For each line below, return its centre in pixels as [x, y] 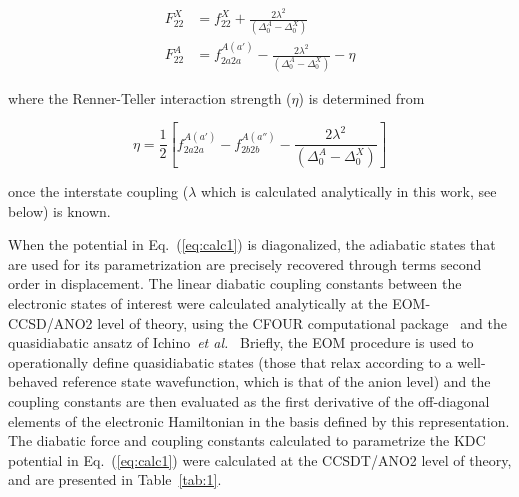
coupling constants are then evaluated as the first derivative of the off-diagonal [249, 400]
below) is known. [59, 210]
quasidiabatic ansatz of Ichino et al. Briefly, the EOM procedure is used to [241, 342]
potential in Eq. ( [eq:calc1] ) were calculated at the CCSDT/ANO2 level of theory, [260, 459]
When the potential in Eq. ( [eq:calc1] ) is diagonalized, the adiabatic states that [252, 244]
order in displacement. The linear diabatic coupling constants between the [235, 283]
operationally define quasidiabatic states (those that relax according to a [230, 361]
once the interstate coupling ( [98, 191]
